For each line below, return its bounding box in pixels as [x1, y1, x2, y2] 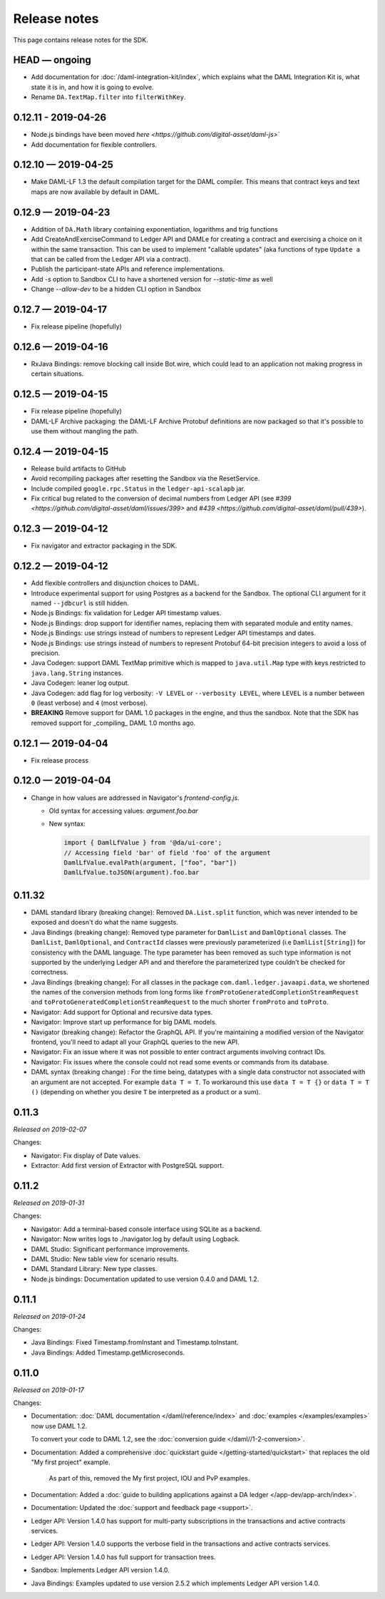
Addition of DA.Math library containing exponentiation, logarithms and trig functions [31, 225, 278, 233]
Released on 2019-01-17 [13, 1385, 85, 1394]
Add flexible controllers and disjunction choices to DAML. [31, 579, 200, 587]
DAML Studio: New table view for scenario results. [31, 1255, 179, 1263]
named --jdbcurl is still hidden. [31, 599, 129, 607]
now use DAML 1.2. [31, 1421, 88, 1430]
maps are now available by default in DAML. [31, 187, 160, 196]
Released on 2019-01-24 [13, 1312, 86, 1320]
